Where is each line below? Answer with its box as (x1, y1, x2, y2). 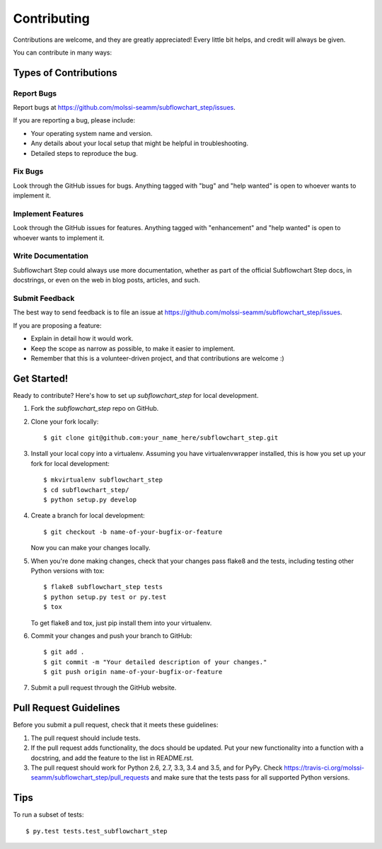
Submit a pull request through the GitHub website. (30, 683, 177, 692)
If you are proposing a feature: (13, 321, 102, 329)
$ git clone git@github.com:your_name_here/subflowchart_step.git (43, 434, 279, 442)
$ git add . (43, 648, 85, 656)
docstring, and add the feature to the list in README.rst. (30, 753, 194, 762)
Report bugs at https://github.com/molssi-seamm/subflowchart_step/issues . (13, 103, 236, 112)
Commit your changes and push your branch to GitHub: (30, 631, 192, 640)
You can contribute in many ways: (13, 48, 112, 57)
